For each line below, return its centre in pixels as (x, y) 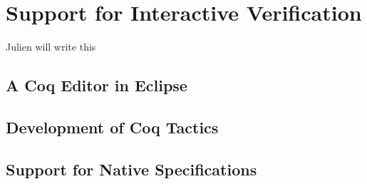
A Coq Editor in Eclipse (97, 85)
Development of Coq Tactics (112, 127)
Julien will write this (51, 47)
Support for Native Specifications (131, 169)
